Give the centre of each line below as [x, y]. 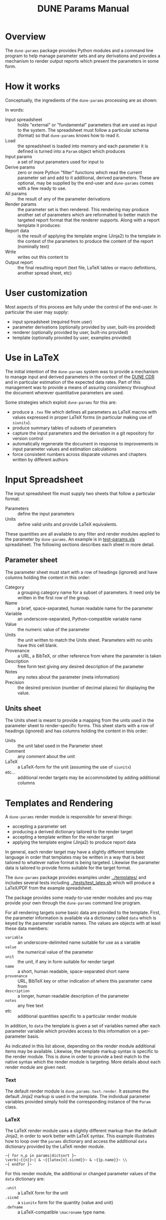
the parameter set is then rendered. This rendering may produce [83, 209]
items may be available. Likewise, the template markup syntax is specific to [82, 1051]
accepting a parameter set [39, 826]
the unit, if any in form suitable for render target [66, 962]
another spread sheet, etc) [45, 273]
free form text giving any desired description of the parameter [81, 666]
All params [16, 193]
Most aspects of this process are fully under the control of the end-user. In [81, 307]
